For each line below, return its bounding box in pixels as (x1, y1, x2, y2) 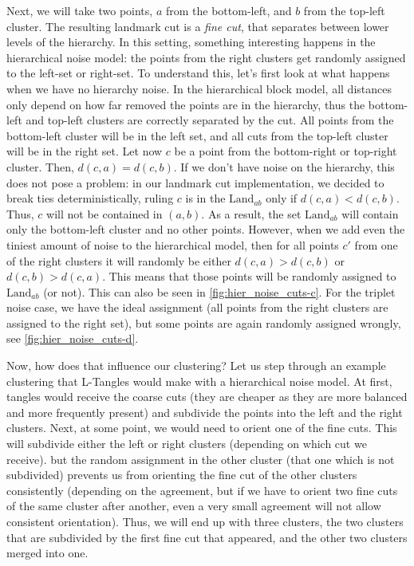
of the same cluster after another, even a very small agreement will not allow (6, 497, 381, 514)
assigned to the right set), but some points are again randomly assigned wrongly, (6, 314, 401, 331)
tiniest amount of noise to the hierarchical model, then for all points (6, 236, 339, 253)
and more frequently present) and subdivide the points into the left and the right (6, 403, 403, 420)
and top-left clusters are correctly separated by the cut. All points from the (26, 112, 394, 128)
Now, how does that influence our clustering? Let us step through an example (6, 357, 386, 374)
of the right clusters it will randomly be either (6, 252, 231, 269)
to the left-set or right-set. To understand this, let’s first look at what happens (6, 65, 390, 81)
